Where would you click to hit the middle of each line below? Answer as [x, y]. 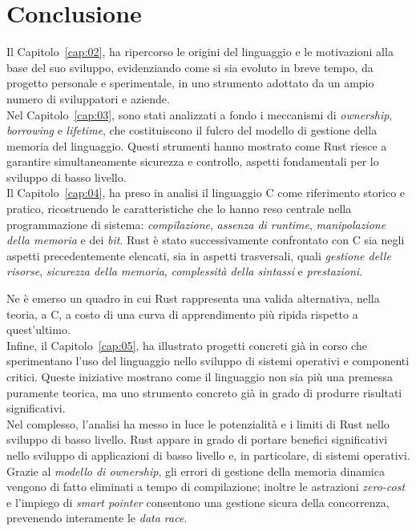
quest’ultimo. [38, 330]
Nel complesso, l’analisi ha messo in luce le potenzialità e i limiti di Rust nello [198, 423]
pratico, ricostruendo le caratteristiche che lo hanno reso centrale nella [179, 209]
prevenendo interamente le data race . [97, 518]
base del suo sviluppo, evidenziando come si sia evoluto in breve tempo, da [190, 67]
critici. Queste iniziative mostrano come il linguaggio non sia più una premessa [200, 376]
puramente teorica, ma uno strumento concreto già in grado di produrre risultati [204, 392]
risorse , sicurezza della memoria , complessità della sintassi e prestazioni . [185, 271]
